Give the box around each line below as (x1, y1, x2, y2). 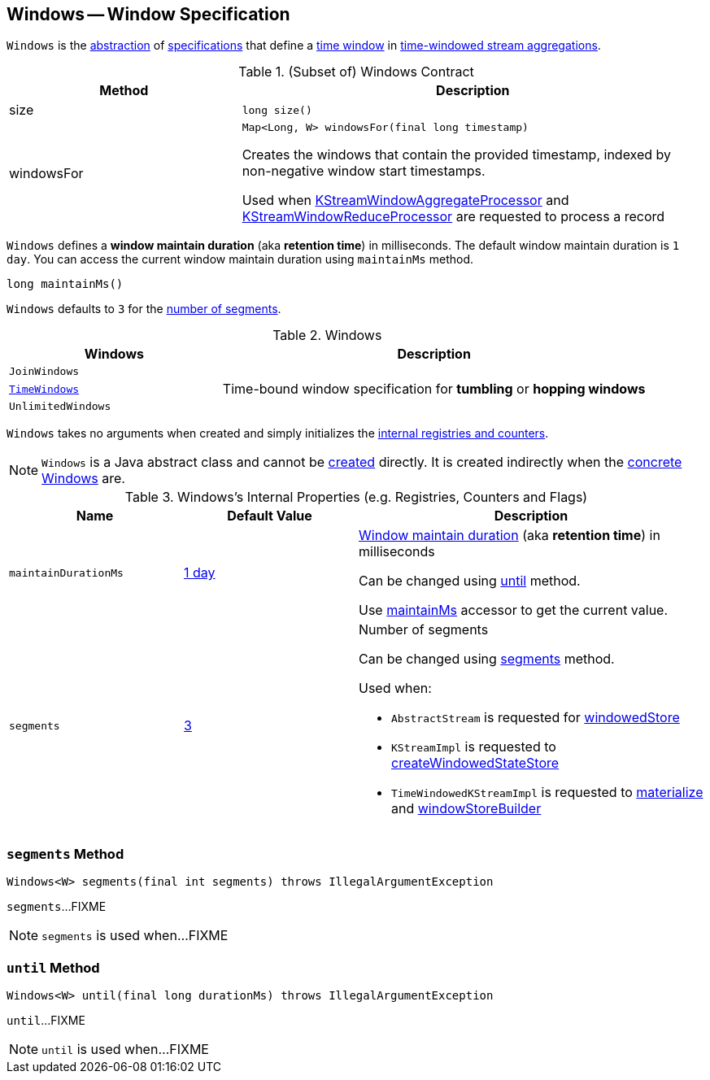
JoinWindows (9, 365, 80, 378)
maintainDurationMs (9, 566, 124, 579)
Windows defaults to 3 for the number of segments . (7, 302, 281, 316)
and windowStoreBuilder (391, 800, 542, 817)
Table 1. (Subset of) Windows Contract (238, 63, 474, 81)
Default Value (227, 507, 312, 525)
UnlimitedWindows (9, 400, 111, 413)
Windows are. (41, 470, 125, 487)
